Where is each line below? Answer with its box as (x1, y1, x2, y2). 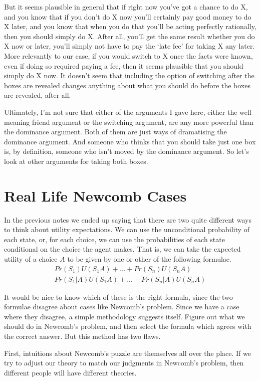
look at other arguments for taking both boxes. (4, 155, 148, 166)
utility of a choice (4, 254, 58, 264)
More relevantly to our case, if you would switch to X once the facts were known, (4, 50, 253, 61)
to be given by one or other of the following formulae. (67, 254, 231, 264)
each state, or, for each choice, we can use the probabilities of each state (4, 234, 225, 244)
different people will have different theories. (4, 367, 137, 377)
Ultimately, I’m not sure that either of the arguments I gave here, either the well (4, 106, 251, 117)
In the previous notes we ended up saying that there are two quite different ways (4, 214, 251, 225)
